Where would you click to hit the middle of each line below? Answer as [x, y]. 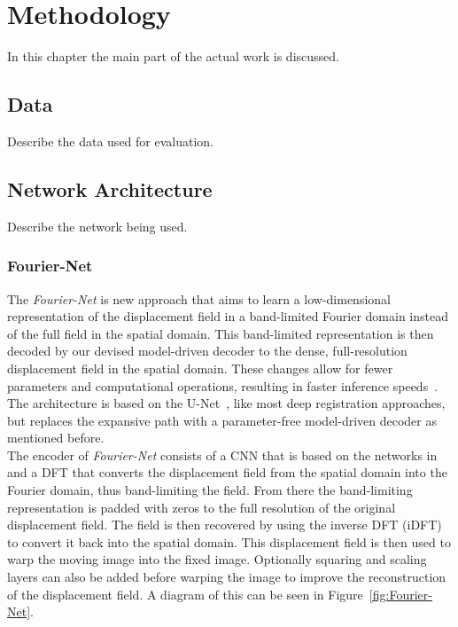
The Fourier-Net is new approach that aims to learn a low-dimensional [199, 298]
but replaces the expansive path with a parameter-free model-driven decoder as [222, 420]
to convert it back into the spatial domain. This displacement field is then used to [229, 541]
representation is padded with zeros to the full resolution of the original [202, 507]
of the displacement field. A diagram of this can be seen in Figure [185, 594]
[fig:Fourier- [400, 594]
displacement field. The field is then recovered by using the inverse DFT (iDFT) [225, 525]
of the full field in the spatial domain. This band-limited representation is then [221, 333]
